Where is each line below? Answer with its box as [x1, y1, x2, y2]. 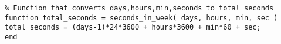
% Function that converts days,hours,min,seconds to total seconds [5, 4, 274, 12]
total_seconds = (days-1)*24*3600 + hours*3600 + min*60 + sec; [5, 23, 261, 32]
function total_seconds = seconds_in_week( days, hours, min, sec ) [5, 13, 278, 22]
